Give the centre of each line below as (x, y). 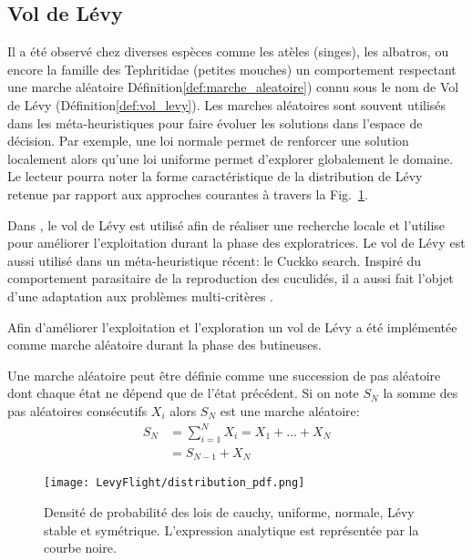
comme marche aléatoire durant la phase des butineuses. (164, 345)
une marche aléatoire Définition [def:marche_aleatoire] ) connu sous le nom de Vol (233, 87)
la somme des (421, 393)
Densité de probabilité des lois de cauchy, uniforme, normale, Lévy (229, 511)
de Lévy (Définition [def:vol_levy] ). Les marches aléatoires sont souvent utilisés (227, 104)
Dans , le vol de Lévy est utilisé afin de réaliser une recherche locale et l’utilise (226, 224)
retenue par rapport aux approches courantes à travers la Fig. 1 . (188, 193)
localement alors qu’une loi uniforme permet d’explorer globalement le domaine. (231, 158)
